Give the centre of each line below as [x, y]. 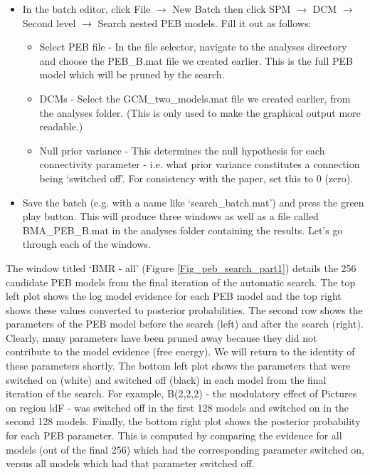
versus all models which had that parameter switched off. [130, 463]
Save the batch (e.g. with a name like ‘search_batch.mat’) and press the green [193, 202]
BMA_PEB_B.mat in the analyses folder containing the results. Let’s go [183, 230]
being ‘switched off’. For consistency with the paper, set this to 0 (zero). [196, 178]
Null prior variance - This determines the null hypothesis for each [182, 150]
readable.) [61, 126]
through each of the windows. [86, 244]
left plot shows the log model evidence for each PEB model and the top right [174, 296]
